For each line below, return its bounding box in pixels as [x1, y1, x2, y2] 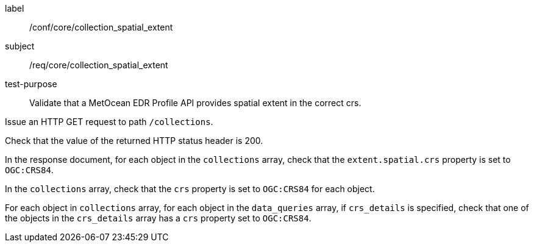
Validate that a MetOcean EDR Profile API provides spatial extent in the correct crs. [29, 98, 361, 108]
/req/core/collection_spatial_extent [29, 60, 168, 70]
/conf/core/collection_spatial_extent [29, 22, 173, 32]
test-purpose [5, 79, 57, 89]
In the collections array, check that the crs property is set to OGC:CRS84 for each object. [5, 184, 375, 194]
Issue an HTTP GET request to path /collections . [5, 116, 213, 127]
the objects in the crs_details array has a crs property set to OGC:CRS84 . [5, 213, 311, 223]
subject [5, 41, 35, 51]
